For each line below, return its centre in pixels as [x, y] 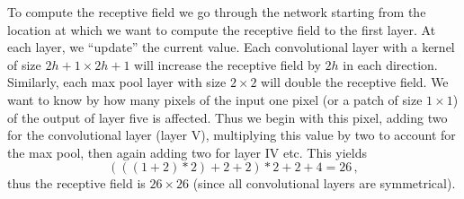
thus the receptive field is [76, 183]
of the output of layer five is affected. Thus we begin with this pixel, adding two [228, 117]
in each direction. [390, 64]
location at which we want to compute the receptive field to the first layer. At [222, 29]
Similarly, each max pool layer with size [117, 82]
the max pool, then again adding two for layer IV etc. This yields [187, 152]
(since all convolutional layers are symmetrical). [324, 183]
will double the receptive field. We [355, 82]
